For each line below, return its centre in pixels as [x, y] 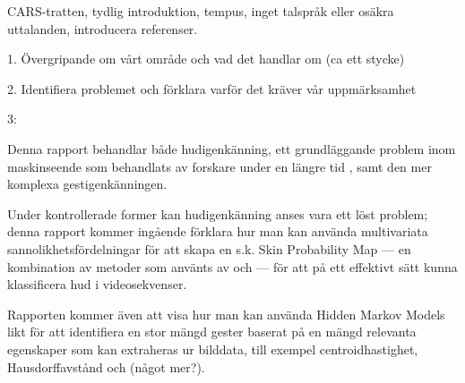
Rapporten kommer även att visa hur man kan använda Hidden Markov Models [226, 314]
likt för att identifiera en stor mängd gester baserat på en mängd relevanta [212, 332]
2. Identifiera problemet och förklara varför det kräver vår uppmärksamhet [212, 88]
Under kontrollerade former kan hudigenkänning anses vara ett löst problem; [218, 213]
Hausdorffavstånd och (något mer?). [106, 366]
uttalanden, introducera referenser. [103, 28]
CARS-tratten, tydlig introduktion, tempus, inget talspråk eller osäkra [201, 11]
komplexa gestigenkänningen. [87, 184]
